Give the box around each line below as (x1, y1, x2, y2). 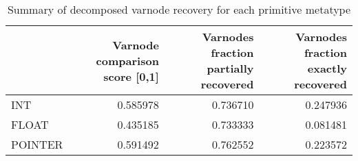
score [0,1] (103, 68, 159, 84)
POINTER (11, 136, 63, 152)
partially (207, 60, 254, 76)
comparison (96, 52, 159, 69)
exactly (307, 60, 347, 76)
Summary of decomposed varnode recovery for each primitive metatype (7, 1, 351, 17)
